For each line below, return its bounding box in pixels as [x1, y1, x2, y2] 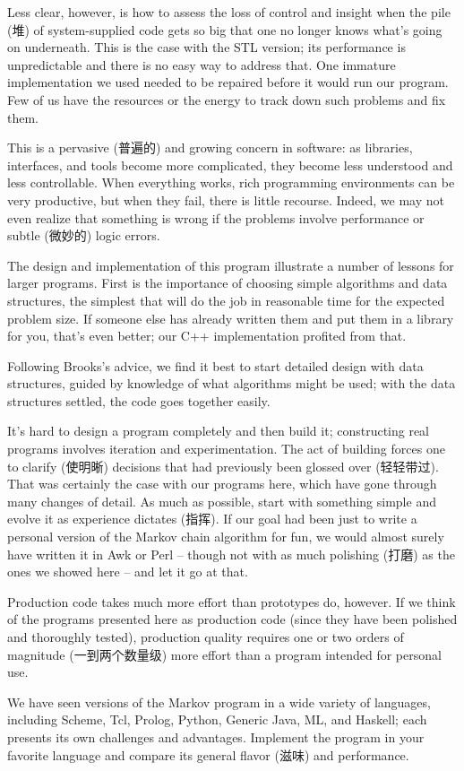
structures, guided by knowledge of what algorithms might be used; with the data [7, 374, 456, 393]
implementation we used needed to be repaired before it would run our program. [7, 73, 449, 91]
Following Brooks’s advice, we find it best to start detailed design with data [7, 356, 424, 375]
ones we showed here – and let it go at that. [7, 562, 248, 581]
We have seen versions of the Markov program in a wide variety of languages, [7, 692, 431, 711]
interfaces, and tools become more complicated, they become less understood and [7, 155, 453, 174]
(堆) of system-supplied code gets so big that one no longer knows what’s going [7, 20, 443, 39]
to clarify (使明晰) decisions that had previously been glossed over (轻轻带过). [7, 456, 439, 475]
